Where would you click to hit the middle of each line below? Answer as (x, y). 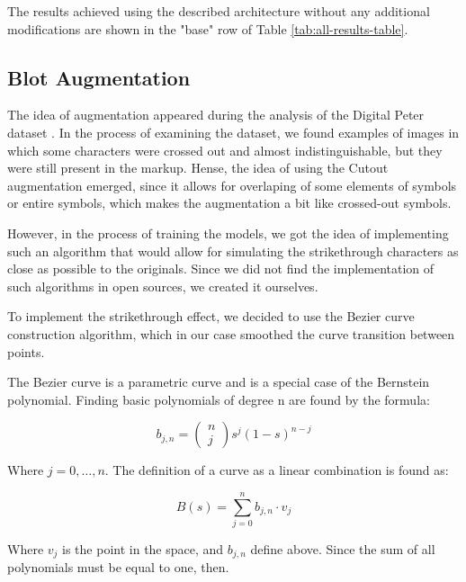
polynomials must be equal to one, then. (118, 567)
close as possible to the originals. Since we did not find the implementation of (221, 269)
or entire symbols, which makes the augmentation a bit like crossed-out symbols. (229, 203)
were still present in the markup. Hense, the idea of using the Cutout (198, 168)
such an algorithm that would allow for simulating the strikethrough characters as (233, 251)
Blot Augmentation (99, 77)
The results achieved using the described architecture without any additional (219, 11)
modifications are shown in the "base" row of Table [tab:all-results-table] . (208, 28)
